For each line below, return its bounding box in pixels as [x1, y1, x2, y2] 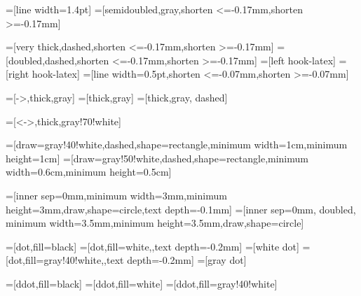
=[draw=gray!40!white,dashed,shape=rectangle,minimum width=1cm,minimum [6, 137, 348, 152]
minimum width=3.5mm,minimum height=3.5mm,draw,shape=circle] [6, 216, 304, 230]
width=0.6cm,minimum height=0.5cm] [6, 164, 172, 179]
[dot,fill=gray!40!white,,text [6, 253, 124, 267]
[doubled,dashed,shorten [6, 52, 109, 67]
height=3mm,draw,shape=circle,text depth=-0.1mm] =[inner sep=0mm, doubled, [6, 202, 356, 216]
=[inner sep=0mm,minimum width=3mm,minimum [6, 188, 227, 202]
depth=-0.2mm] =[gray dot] [127, 253, 247, 267]
